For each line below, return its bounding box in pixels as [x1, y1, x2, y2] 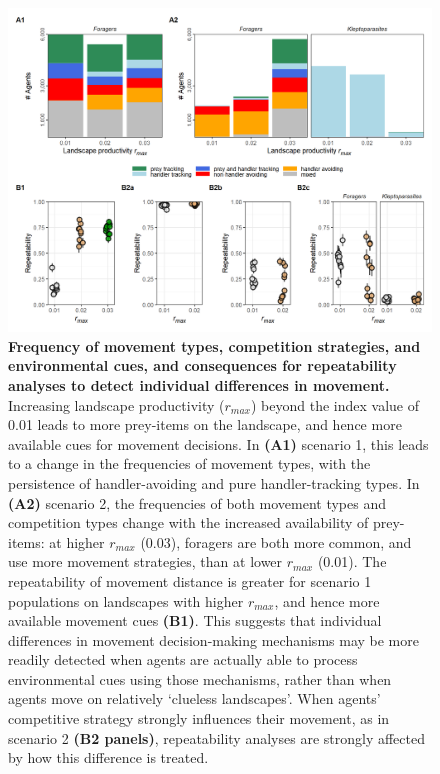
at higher [49, 531, 105, 552]
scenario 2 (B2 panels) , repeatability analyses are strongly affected [8, 727, 425, 748]
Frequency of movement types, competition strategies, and [8, 335, 421, 356]
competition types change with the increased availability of [8, 512, 369, 533]
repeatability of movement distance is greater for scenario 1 [8, 570, 372, 591]
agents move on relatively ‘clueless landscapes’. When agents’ [8, 688, 381, 709]
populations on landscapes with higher [8, 590, 244, 611]
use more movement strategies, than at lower [8, 551, 283, 572]
